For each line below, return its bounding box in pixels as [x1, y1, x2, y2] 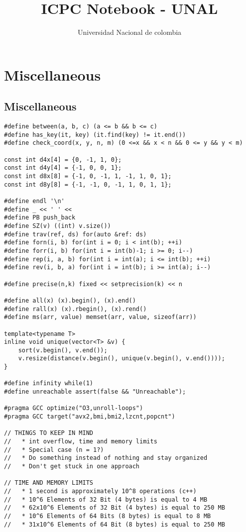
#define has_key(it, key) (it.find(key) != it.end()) [4, 131, 186, 138]
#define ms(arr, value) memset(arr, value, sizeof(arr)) [4, 314, 197, 321]
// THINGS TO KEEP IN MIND [4, 429, 93, 437]
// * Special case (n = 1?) [4, 446, 104, 453]
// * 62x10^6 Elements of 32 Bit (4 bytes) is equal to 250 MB [4, 504, 225, 512]
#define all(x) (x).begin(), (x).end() [4, 297, 136, 304]
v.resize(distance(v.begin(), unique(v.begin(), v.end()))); [18, 355, 225, 362]
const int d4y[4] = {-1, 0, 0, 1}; [4, 164, 122, 172]
